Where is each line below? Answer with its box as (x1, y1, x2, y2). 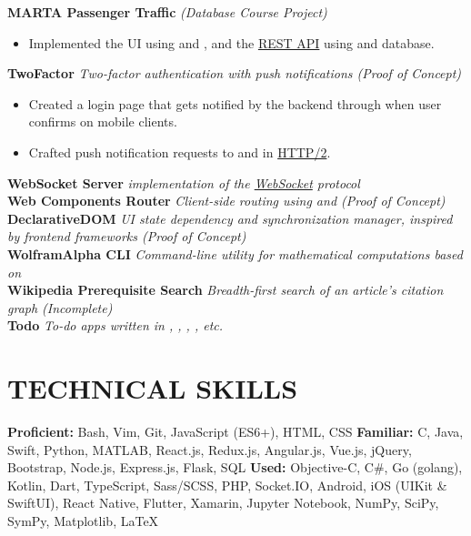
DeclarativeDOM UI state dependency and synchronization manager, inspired (7, 208, 453, 228)
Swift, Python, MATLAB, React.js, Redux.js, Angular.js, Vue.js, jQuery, (7, 440, 412, 459)
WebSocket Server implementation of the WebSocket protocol (7, 173, 360, 192)
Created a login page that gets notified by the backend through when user (28, 94, 442, 113)
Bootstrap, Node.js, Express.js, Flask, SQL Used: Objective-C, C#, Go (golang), (7, 458, 463, 477)
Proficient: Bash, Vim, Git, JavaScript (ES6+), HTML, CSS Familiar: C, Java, (7, 422, 464, 441)
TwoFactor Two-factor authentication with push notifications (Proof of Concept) (7, 64, 462, 83)
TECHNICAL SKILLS (7, 369, 298, 407)
